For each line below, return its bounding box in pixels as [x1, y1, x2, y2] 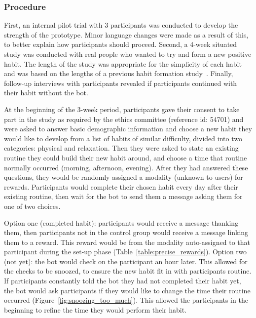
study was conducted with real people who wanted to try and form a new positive [4, 49, 252, 59]
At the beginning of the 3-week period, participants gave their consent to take [4, 104, 240, 114]
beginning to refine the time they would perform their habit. [4, 304, 187, 315]
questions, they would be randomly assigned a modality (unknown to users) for [4, 172, 243, 182]
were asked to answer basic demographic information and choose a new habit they [4, 123, 252, 134]
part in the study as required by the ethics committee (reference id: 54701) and [4, 114, 244, 124]
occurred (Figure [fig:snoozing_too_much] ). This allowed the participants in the [4, 295, 248, 305]
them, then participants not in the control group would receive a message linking [4, 227, 249, 238]
